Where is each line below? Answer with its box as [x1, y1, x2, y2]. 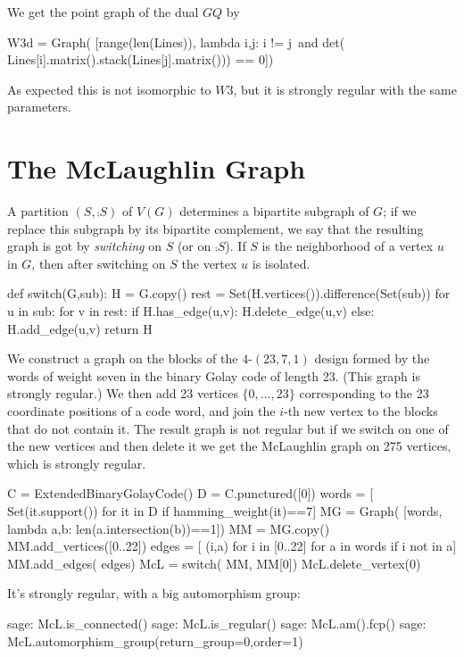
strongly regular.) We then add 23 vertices [7, 384, 238, 403]
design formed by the [314, 349, 430, 368]
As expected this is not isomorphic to [7, 79, 211, 98]
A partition [7, 202, 69, 220]
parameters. [7, 97, 71, 116]
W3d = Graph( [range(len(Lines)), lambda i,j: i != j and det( [7, 32, 345, 51]
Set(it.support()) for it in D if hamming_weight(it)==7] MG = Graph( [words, [7, 502, 443, 520]
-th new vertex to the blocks [284, 402, 438, 420]
